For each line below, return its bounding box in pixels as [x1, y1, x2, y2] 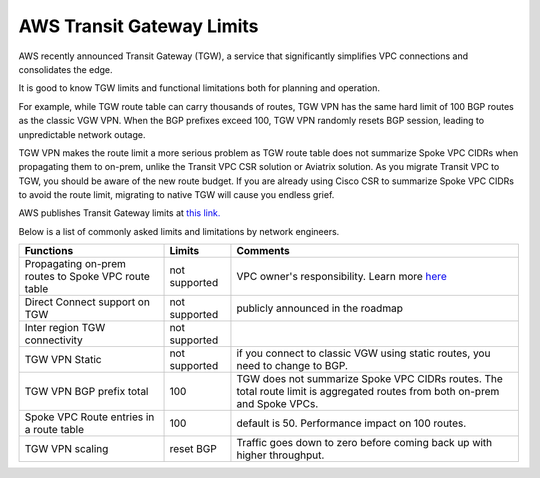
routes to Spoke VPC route [24, 270, 150, 284]
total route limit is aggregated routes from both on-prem [236, 385, 500, 399]
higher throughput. [236, 448, 325, 462]
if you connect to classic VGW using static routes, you [236, 346, 491, 360]
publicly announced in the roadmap [236, 301, 404, 315]
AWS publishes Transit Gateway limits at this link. [18, 207, 221, 219]
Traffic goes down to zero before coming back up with [236, 436, 493, 450]
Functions [24, 244, 74, 258]
